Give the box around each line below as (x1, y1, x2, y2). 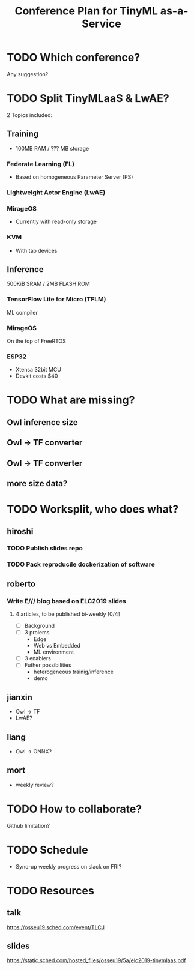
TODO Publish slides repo (7, 544, 83, 553)
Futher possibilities (24, 661, 71, 669)
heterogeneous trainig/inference (33, 668, 114, 676)
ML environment (33, 648, 74, 655)
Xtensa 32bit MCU (15, 366, 62, 373)
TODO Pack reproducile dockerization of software (7, 560, 155, 568)
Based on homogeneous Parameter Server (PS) (15, 173, 133, 181)
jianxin (7, 692, 32, 702)
